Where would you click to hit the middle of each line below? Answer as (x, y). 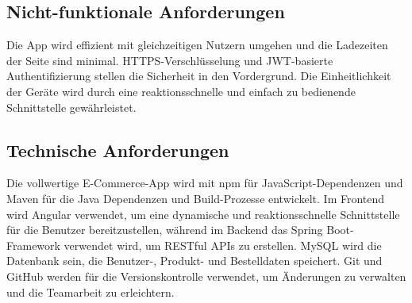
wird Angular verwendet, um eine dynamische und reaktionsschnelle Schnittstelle (203, 214)
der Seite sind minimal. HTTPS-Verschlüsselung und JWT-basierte (170, 60)
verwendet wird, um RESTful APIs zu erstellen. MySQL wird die (223, 245)
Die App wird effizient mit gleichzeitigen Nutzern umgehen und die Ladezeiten (197, 45)
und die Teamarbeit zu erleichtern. (90, 291)
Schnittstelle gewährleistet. (71, 107)
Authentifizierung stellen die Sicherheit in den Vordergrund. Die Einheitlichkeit (199, 76)
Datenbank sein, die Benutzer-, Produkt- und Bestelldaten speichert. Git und (194, 261)
